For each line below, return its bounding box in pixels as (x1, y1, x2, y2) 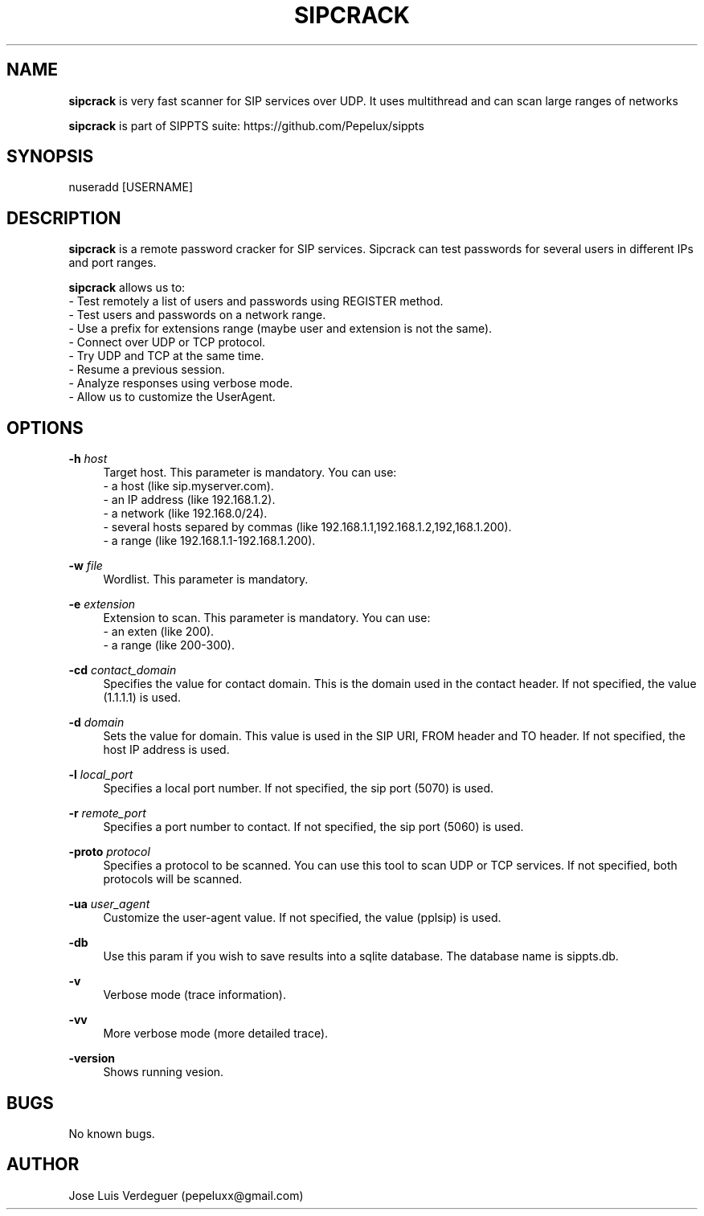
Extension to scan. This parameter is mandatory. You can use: (103, 611, 431, 625)
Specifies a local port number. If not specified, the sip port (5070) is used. (103, 781, 494, 796)
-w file (68, 559, 103, 573)
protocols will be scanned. (103, 872, 243, 886)
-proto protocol (68, 845, 150, 859)
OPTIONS (6, 417, 84, 438)
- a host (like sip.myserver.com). (103, 479, 274, 493)
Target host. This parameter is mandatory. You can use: (103, 465, 397, 480)
